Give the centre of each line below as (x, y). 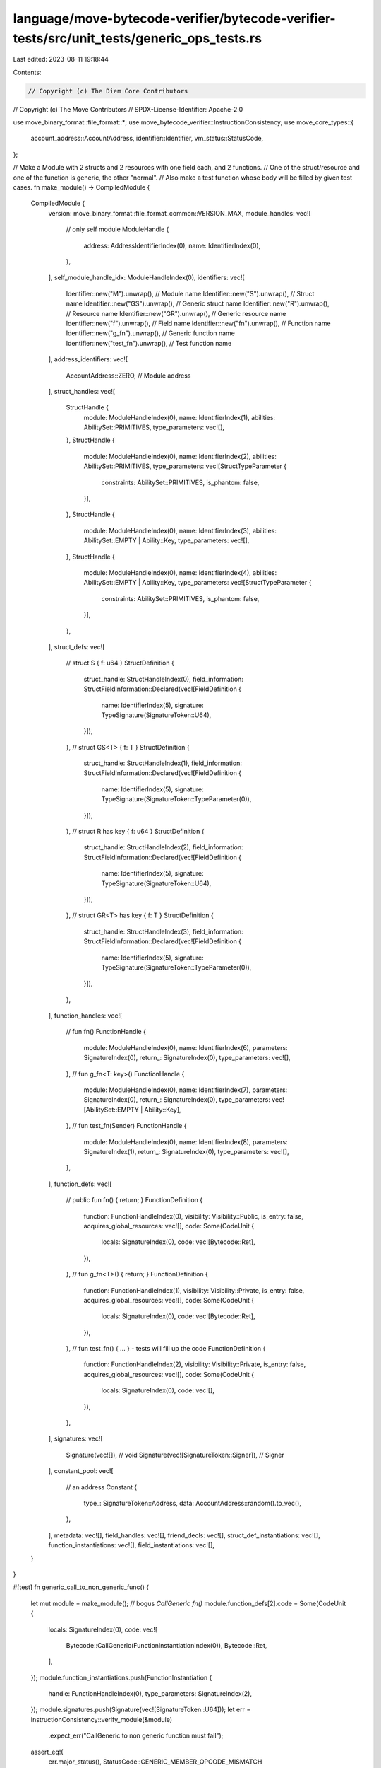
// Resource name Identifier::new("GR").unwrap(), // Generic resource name (176, 313)
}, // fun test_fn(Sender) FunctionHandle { (126, 1126)
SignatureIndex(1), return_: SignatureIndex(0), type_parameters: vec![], (186, 1152)
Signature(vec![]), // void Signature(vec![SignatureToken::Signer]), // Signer (175, 1455)
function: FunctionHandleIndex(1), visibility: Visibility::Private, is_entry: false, (194, 1290)
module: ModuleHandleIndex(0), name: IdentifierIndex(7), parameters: (186, 1090)
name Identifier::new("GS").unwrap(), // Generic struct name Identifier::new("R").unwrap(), (198, 303)
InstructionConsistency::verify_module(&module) (102, 1719)
